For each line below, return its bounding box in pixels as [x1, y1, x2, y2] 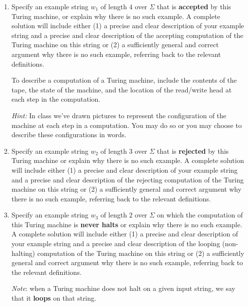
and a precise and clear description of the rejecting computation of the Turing [11, 174, 244, 184]
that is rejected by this [157, 145, 229, 156]
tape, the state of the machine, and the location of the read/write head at [11, 84, 232, 94]
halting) [11, 248, 35, 258]
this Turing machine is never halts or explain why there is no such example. [11, 219, 243, 229]
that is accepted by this [157, 1, 231, 11]
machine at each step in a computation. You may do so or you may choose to [11, 120, 242, 130]
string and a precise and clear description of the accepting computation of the [11, 30, 244, 40]
